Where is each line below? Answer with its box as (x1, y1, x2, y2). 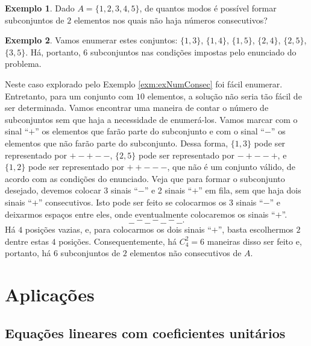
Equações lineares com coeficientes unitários (5, 323, 286, 342)
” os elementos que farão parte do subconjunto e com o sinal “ (35, 125, 265, 137)
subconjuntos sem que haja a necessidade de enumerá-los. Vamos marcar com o (5, 113, 298, 125)
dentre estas (5, 234, 49, 247)
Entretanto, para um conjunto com (5, 89, 134, 102)
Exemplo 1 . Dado (5, 2, 75, 14)
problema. (5, 57, 42, 70)
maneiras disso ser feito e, (207, 234, 302, 247)
